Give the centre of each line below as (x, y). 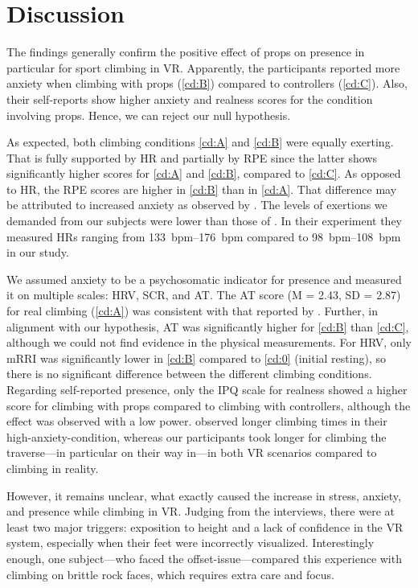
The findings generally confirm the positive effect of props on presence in (186, 52)
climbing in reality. (53, 468)
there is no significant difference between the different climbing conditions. (189, 374)
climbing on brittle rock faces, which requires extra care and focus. (171, 574)
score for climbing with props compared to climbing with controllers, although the (209, 405)
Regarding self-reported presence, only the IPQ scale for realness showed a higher (207, 389)
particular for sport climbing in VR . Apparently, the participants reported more (203, 67)
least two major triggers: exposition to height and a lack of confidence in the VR (205, 526)
